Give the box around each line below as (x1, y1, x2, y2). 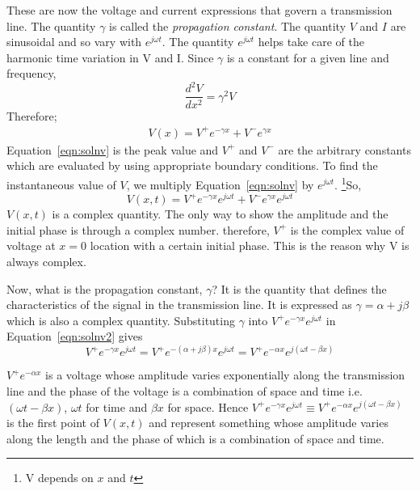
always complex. (6, 252, 86, 269)
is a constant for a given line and (226, 49, 389, 66)
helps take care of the (258, 33, 364, 50)
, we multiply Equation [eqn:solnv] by (126, 176, 314, 193)
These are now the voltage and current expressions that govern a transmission (6, 2, 393, 18)
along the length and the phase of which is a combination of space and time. (6, 430, 384, 447)
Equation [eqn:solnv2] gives (6, 328, 143, 345)
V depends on (25, 469, 94, 486)
